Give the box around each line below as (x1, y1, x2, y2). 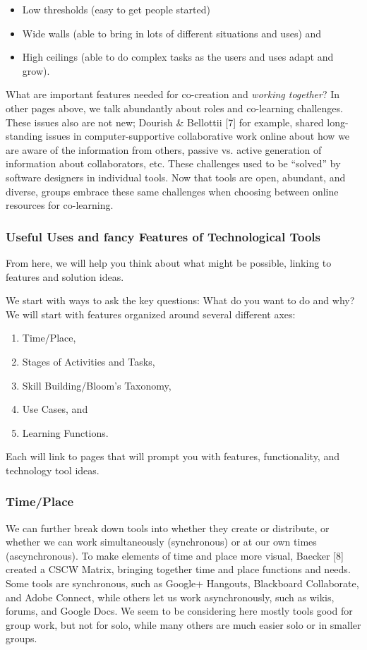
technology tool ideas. (6, 462, 100, 477)
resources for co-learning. (6, 198, 114, 212)
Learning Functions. (22, 425, 109, 440)
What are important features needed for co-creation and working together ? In (6, 87, 339, 102)
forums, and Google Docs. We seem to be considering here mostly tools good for (6, 603, 353, 618)
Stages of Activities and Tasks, (22, 354, 155, 368)
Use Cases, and (22, 402, 88, 416)
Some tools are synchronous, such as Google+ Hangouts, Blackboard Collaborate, (6, 576, 359, 591)
